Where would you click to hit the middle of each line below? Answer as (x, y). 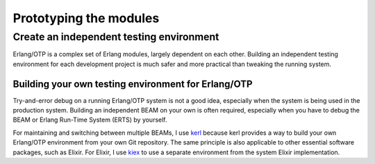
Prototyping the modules (86, 18)
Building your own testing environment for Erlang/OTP (133, 84)
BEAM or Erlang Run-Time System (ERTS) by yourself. (90, 120)
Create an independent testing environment (116, 37)
